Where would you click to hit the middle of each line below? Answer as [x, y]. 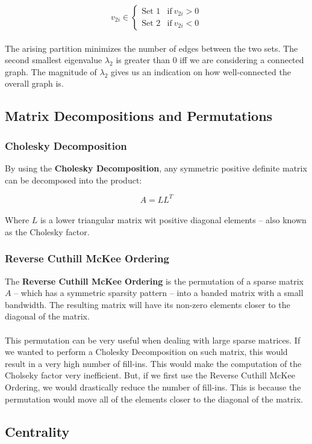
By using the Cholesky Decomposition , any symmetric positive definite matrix [156, 168]
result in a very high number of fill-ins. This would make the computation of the [153, 363]
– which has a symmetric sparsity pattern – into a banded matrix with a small [159, 293]
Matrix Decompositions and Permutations [139, 116]
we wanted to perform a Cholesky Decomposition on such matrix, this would [146, 352]
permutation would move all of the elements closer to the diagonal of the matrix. [154, 399]
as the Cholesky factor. [47, 231]
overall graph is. [34, 83]
